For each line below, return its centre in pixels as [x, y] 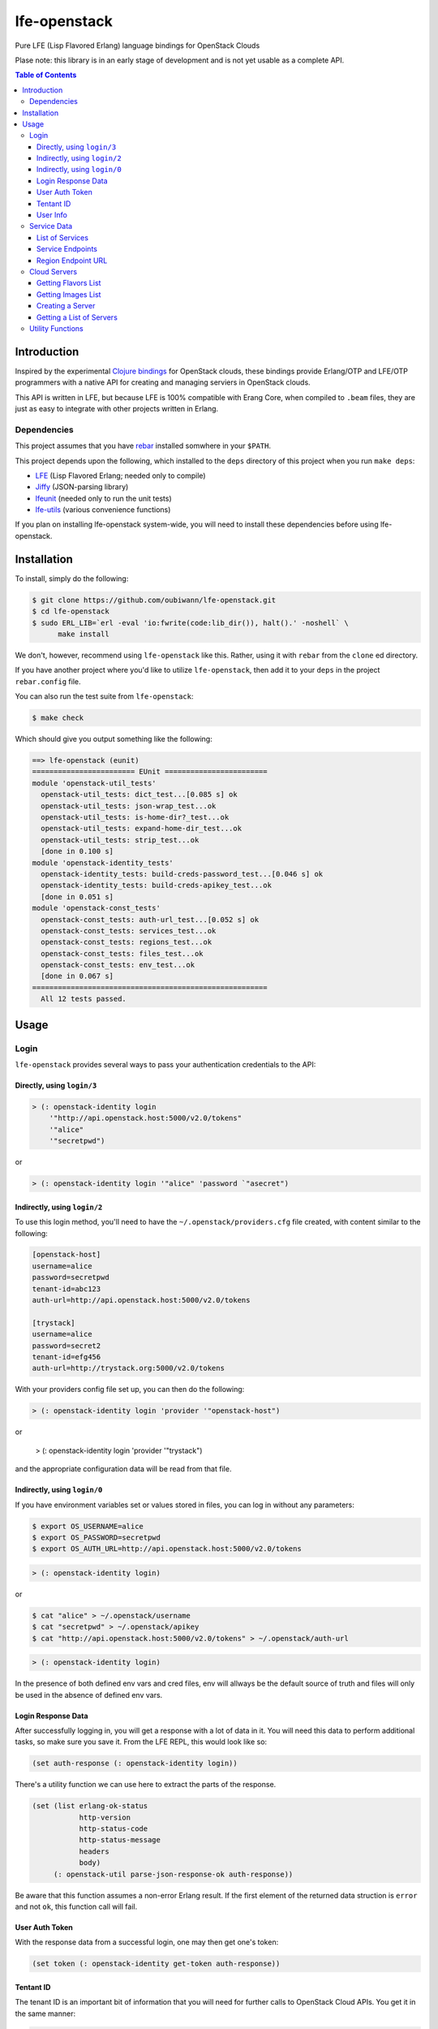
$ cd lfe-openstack [71, 612]
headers [94, 1851]
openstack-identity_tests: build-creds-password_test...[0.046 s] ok [182, 874]
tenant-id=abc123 [67, 1289]
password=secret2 [67, 1346]
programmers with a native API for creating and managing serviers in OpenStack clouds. [163, 382]
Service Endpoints [67, 249]
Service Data [51, 226]
